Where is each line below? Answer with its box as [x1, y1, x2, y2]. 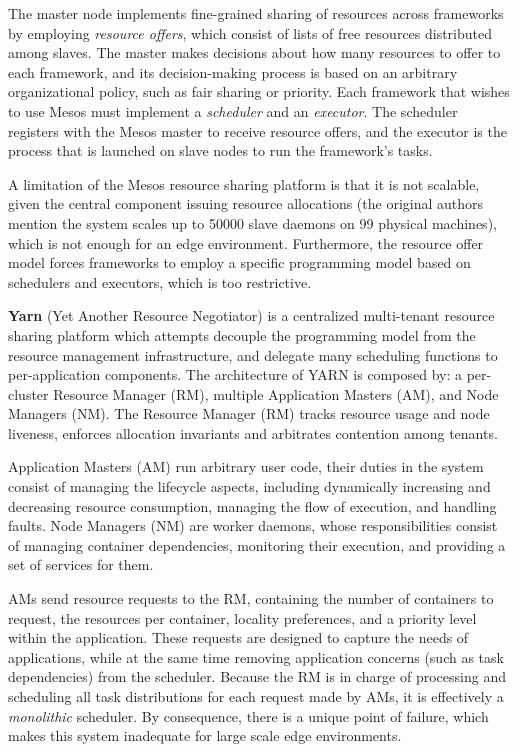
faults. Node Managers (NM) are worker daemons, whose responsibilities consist [8, 515, 498, 536]
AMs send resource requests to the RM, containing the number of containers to [8, 588, 494, 609]
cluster [8, 383, 49, 404]
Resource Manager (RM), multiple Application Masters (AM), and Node [53, 383, 499, 404]
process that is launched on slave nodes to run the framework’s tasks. [8, 140, 433, 161]
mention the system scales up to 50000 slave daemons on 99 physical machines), [8, 212, 497, 233]
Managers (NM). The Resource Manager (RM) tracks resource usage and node [8, 403, 490, 424]
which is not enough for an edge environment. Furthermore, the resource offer [8, 232, 484, 253]
